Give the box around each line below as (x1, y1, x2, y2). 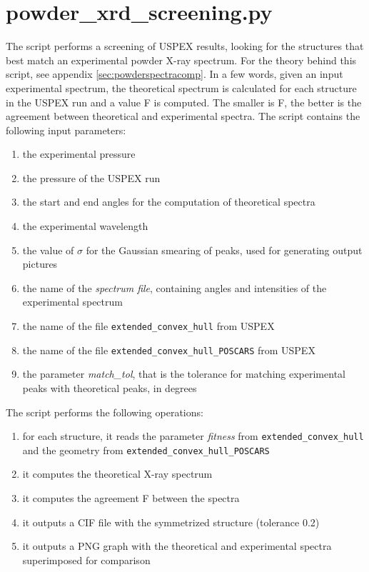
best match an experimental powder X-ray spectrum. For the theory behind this (6, 52, 357, 67)
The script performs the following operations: (6, 404, 203, 419)
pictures (22, 256, 58, 271)
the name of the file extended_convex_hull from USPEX (22, 318, 275, 333)
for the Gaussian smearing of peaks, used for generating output (86, 242, 363, 257)
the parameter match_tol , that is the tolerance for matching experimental (22, 366, 345, 381)
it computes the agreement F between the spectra (22, 491, 240, 506)
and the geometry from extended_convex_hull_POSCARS (22, 442, 270, 457)
